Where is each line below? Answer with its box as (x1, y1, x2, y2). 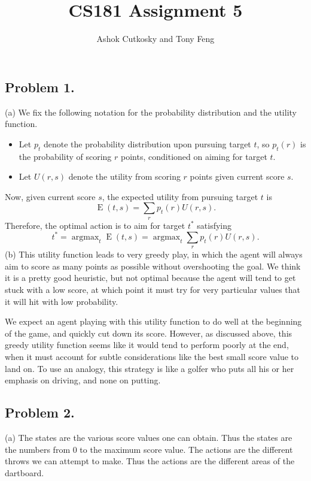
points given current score (190, 170, 285, 183)
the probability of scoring (19, 150, 112, 162)
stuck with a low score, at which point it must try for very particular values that (5, 283, 301, 295)
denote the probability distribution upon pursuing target (43, 137, 251, 150)
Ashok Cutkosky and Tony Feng (96, 32, 215, 45)
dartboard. (5, 466, 44, 479)
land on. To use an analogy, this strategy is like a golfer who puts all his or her (5, 362, 294, 374)
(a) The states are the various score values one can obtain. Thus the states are (5, 431, 292, 443)
